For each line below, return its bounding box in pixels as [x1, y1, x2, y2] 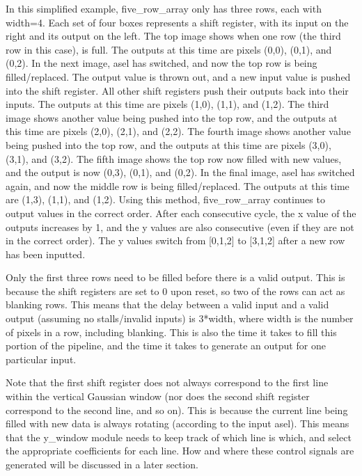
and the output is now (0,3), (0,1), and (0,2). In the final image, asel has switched [6, 165, 355, 180]
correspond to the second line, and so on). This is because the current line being [6, 402, 348, 417]
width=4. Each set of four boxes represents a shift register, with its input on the [6, 15, 349, 29]
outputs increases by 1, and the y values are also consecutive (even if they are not [6, 219, 354, 234]
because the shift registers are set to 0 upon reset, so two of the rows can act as [6, 283, 345, 298]
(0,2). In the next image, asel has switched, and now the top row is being [6, 56, 317, 70]
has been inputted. [6, 246, 86, 261]
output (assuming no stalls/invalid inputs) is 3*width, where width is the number [6, 311, 354, 326]
